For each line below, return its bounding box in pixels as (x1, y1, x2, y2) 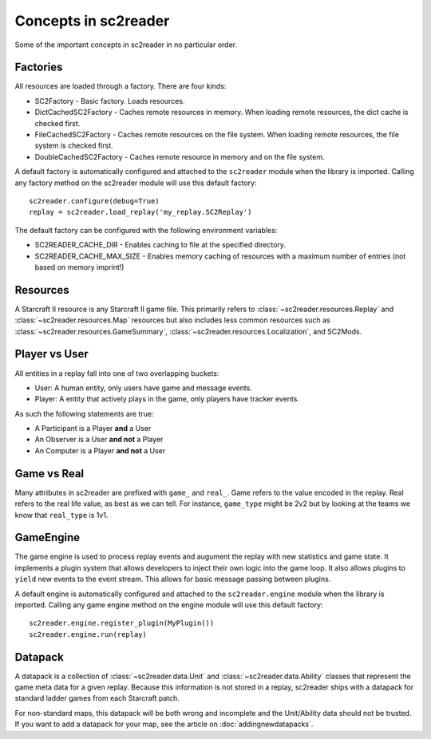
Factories (14, 61, 63, 74)
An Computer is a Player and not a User (34, 445, 166, 455)
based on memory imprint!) (34, 262, 125, 271)
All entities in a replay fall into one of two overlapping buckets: (14, 368, 219, 378)
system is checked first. (34, 140, 113, 151)
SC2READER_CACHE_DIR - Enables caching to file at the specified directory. (34, 240, 287, 250)
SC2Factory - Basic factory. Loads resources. (34, 96, 185, 105)
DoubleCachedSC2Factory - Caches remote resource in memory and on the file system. (34, 152, 325, 161)
